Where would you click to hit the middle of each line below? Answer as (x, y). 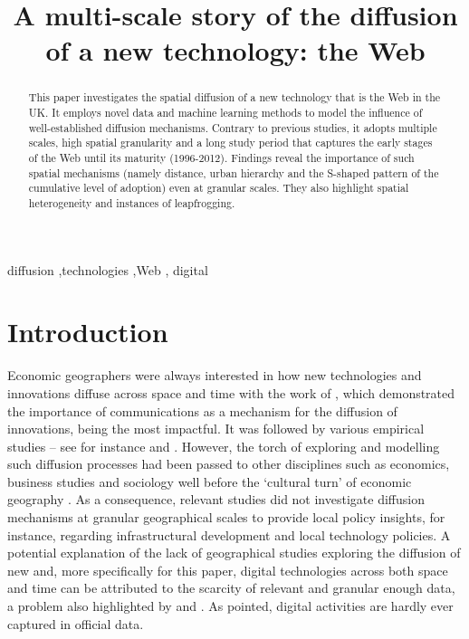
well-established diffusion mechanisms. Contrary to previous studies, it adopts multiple (233, 127)
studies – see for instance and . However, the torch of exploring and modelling (224, 446)
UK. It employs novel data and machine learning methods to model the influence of (225, 113)
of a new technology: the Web (235, 50)
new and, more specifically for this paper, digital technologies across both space (228, 570)
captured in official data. (76, 623)
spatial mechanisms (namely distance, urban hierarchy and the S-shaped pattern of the (234, 172)
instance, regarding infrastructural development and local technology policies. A (229, 534)
